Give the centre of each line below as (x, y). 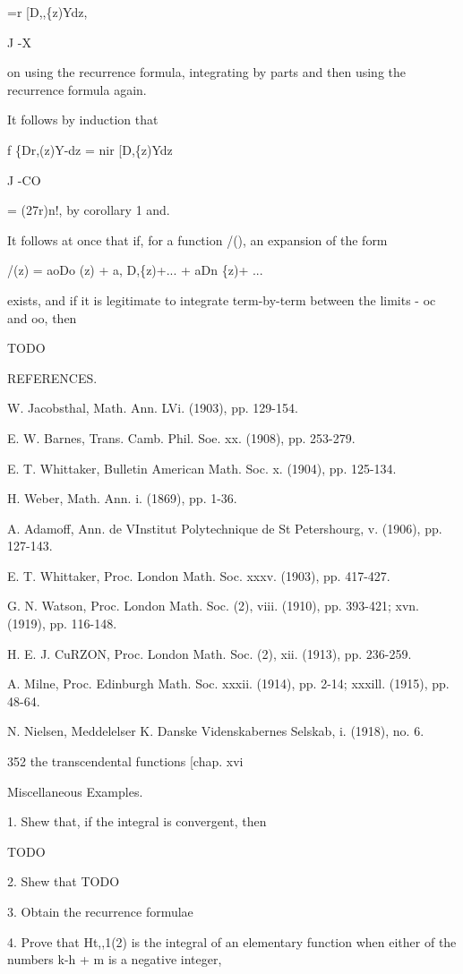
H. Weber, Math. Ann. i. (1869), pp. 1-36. (122, 498)
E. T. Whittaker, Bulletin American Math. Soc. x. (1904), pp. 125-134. (202, 468)
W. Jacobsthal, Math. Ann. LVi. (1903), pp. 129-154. (153, 408)
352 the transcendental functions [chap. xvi (125, 761)
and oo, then (42, 317)
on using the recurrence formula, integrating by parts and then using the (207, 72)
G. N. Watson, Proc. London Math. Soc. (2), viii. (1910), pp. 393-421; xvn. (213, 606)
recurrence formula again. (77, 89)
